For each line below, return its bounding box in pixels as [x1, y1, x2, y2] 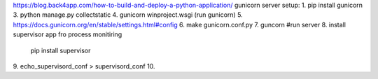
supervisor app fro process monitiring [13, 30, 122, 38]
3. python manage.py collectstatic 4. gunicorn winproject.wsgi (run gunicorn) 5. [13, 10, 243, 19]
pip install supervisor [30, 46, 91, 55]
